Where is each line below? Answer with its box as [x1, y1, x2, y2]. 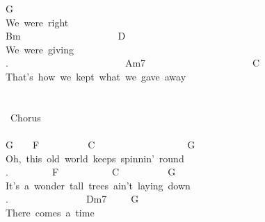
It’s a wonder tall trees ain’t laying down [6, 178, 191, 192]
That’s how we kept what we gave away [6, 69, 186, 83]
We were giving [6, 42, 74, 56]
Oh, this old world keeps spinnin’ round [6, 151, 184, 165]
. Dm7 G [6, 191, 139, 206]
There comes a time [6, 205, 95, 219]
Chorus [10, 110, 41, 124]
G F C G [6, 137, 195, 151]
